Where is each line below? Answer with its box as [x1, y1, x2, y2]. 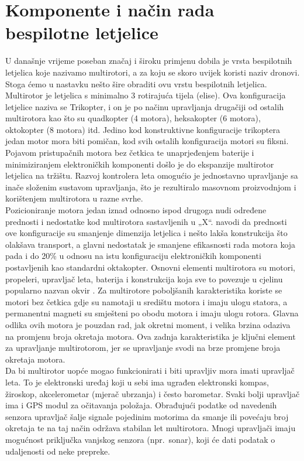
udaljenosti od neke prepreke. [5, 445, 110, 457]
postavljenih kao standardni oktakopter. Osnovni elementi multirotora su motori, [5, 261, 296, 273]
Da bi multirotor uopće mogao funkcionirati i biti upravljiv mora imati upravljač [5, 364, 295, 377]
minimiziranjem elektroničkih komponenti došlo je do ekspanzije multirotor [5, 158, 274, 170]
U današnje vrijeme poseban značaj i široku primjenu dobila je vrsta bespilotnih [5, 54, 292, 67]
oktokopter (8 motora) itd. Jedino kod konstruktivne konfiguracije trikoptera [5, 123, 280, 135]
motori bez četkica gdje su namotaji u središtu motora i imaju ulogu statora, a [5, 295, 288, 308]
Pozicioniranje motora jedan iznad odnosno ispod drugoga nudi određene [5, 204, 267, 216]
